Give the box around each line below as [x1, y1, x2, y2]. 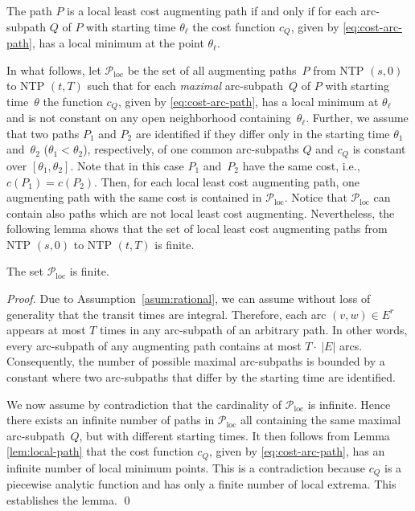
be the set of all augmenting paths [127, 61, 297, 78]
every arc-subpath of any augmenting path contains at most [6, 337, 302, 354]
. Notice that [284, 189, 347, 206]
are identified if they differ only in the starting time [135, 125, 390, 141]
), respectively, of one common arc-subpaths [83, 141, 299, 157]
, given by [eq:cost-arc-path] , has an [208, 443, 385, 460]
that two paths [6, 125, 80, 141]
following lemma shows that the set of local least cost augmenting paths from [6, 220, 388, 237]
